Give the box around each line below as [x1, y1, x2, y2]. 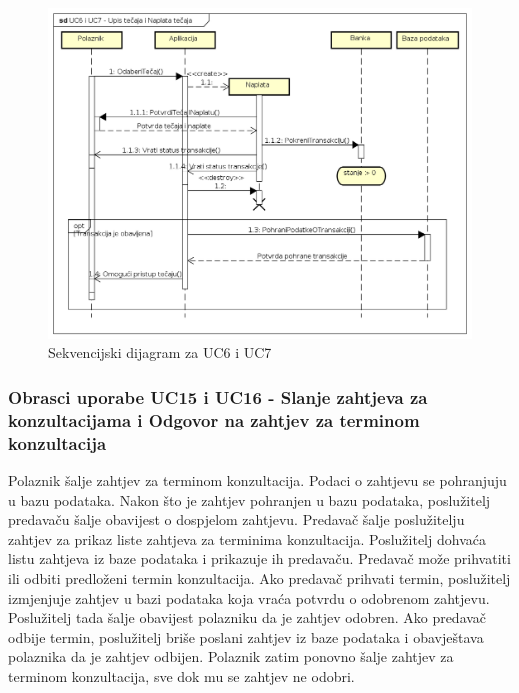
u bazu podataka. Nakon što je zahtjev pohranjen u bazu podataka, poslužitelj [8, 489, 491, 510]
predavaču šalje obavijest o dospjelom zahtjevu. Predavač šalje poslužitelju [8, 509, 465, 530]
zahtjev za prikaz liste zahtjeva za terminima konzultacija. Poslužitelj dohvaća [8, 528, 486, 549]
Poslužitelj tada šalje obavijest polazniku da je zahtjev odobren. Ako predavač [8, 607, 487, 628]
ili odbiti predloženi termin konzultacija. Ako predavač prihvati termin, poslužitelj [8, 568, 511, 589]
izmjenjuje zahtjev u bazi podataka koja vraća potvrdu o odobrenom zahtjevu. [8, 587, 490, 608]
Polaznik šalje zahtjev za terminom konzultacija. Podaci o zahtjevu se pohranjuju [8, 470, 507, 491]
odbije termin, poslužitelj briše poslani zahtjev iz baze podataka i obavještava [8, 626, 484, 647]
